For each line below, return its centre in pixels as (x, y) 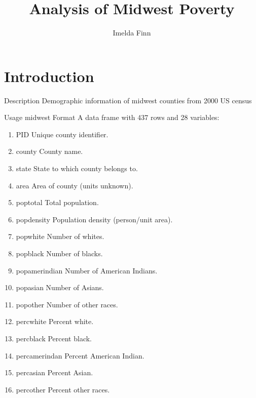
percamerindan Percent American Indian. (80, 355)
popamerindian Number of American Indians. (87, 270)
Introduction (49, 76)
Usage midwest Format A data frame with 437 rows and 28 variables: (112, 117)
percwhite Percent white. (55, 321)
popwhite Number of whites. (60, 236)
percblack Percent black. (54, 338)
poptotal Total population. (57, 202)
